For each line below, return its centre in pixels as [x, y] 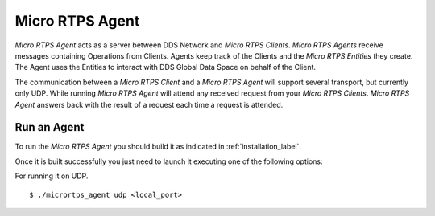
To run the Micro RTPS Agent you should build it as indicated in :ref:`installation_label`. [158, 147]
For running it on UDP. [52, 176]
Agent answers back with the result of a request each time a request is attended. [149, 104]
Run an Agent [50, 127]
